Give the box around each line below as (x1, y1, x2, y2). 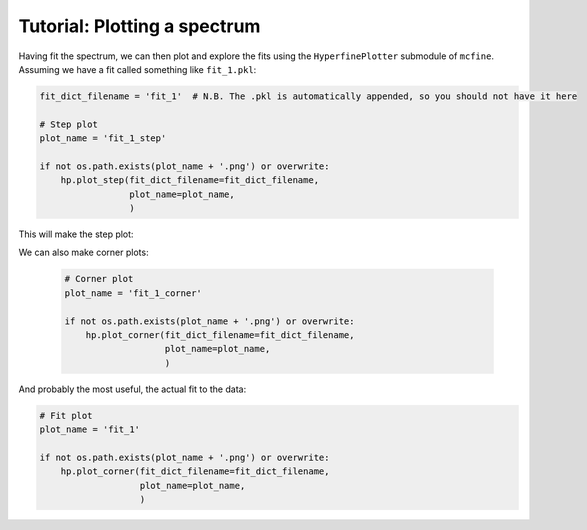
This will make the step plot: (18, 228, 134, 240)
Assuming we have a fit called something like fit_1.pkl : (18, 63, 257, 75)
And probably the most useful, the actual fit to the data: (18, 383, 247, 395)
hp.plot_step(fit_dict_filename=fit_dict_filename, (60, 175, 320, 186)
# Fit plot (39, 410, 93, 421)
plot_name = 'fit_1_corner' (64, 287, 202, 299)
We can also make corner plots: (18, 246, 149, 259)
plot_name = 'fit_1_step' (39, 133, 167, 144)
